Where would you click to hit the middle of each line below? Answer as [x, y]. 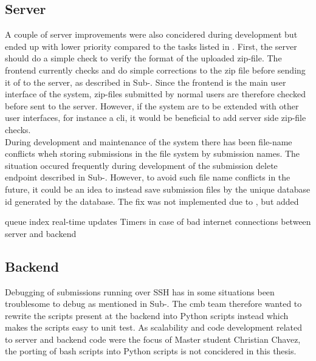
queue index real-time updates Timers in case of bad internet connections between [158, 222]
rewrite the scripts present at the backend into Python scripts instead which [147, 315]
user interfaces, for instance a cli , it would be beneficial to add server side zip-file [156, 118]
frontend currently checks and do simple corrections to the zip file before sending [155, 70]
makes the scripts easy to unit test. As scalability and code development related [154, 327]
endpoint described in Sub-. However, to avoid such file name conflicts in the [148, 177]
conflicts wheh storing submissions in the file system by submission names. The [153, 153]
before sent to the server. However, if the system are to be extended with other [152, 105]
